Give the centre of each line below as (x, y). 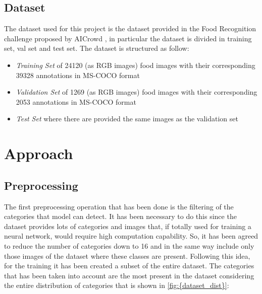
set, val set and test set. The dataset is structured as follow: (97, 48)
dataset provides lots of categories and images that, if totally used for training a (128, 226)
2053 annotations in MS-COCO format (76, 101)
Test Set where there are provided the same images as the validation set (127, 119)
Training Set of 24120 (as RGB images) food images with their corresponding (136, 65)
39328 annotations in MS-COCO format (78, 75)
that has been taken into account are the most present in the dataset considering (129, 275)
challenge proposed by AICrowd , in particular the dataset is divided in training (128, 38)
